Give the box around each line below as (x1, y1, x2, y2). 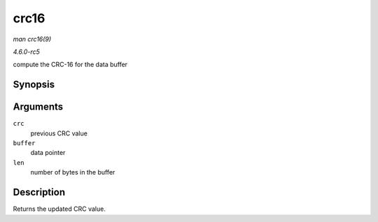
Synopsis (13, 79, 55, 91)
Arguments (13, 101, 64, 113)
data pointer (30, 149, 66, 157)
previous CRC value (30, 129, 87, 138)
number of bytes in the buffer (30, 168, 115, 177)
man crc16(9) (13, 35, 52, 43)
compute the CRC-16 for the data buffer (13, 60, 128, 69)
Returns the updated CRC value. (13, 205, 106, 213)
